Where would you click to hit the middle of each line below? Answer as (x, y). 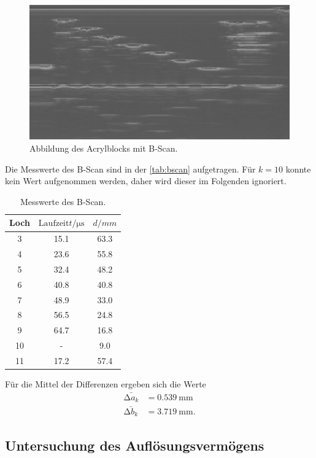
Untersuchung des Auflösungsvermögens (135, 445)
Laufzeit (54, 224)
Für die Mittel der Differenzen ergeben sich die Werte (106, 384)
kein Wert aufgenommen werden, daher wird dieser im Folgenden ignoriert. (146, 181)
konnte (298, 169)
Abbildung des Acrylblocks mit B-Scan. (104, 148)
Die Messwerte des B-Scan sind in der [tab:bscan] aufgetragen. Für (130, 169)
